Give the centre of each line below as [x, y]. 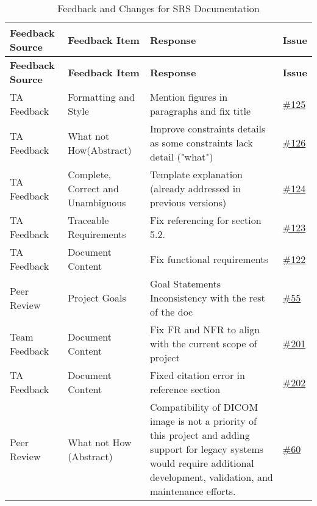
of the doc [171, 312]
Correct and [93, 188]
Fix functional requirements [209, 259]
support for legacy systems [207, 449]
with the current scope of [203, 343]
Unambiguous [97, 202]
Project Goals [97, 298]
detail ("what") [181, 157]
